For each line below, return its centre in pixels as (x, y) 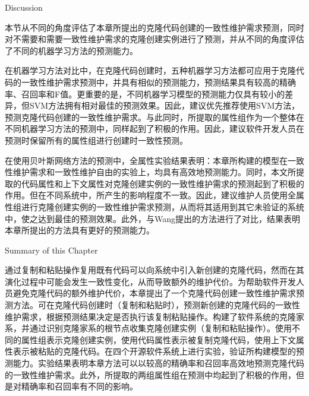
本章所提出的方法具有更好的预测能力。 (80, 230)
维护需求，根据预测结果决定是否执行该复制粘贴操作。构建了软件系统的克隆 (150, 316)
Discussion (24, 7)
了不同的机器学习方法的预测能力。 (71, 50)
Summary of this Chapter (51, 250)
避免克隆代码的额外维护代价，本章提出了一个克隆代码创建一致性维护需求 (154, 293)
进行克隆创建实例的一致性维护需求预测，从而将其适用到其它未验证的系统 (163, 206)
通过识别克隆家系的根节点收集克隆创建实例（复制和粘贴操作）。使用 (160, 328)
